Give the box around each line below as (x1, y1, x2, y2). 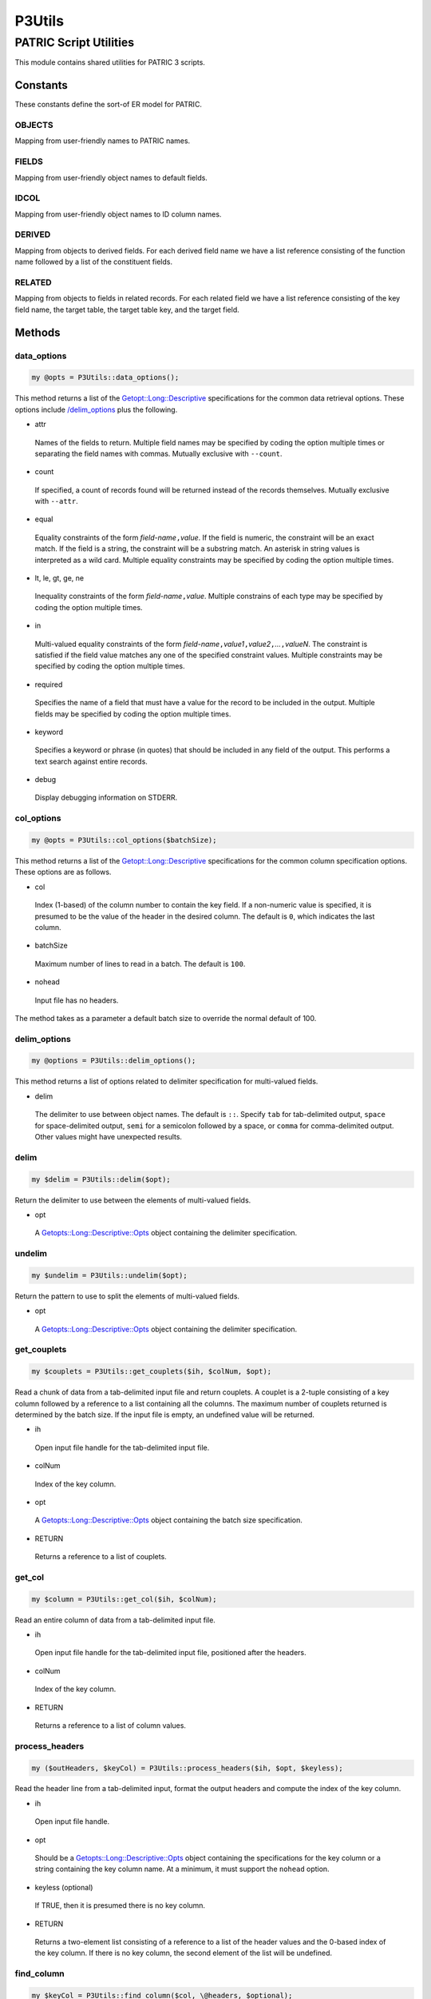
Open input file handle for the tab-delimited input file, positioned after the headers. (34, 1648, 306, 1658)
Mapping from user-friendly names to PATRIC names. (14, 136, 191, 146)
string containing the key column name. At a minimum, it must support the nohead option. (34, 1864, 330, 1874)
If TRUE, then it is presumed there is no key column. (34, 1901, 206, 1910)
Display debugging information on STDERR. (34, 792, 178, 803)
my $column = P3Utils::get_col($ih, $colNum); (31, 1594, 217, 1603)
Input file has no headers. (34, 996, 119, 1005)
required (34, 680, 63, 689)
